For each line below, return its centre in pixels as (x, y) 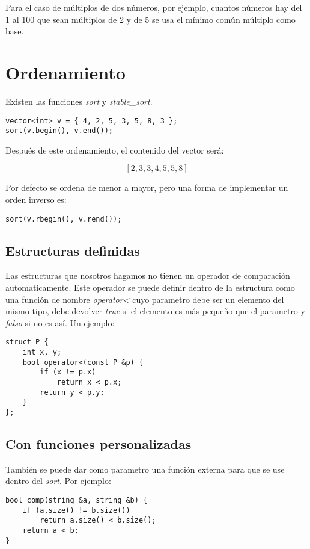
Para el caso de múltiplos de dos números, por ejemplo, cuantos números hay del (154, 7)
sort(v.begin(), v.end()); (59, 131)
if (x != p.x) (68, 372)
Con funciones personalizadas (99, 444)
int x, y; (42, 352)
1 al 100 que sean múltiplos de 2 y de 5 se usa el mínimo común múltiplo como (150, 19)
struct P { (27, 342)
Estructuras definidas (73, 250)
